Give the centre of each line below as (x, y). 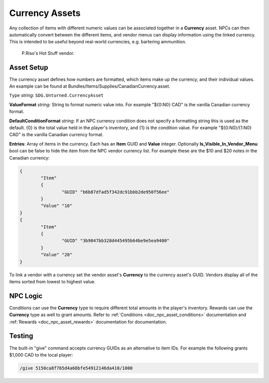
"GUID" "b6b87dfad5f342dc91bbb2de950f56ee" (116, 192)
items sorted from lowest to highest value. (52, 281)
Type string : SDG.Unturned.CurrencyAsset (57, 95)
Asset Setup (29, 67)
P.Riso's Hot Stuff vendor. (48, 53)
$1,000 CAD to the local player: (41, 355)
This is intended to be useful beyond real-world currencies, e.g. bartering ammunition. (98, 42)
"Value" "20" (57, 255)
